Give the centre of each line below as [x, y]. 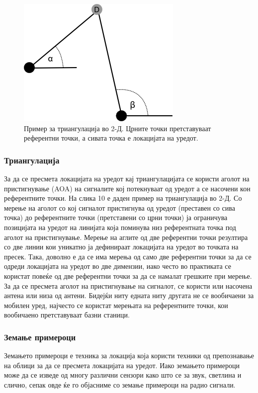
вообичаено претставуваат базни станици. [67, 315]
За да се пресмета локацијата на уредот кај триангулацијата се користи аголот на [127, 178]
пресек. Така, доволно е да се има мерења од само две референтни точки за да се [128, 256]
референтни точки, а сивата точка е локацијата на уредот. [111, 138]
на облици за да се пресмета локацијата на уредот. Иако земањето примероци [122, 365]
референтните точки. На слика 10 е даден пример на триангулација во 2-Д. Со [123, 198]
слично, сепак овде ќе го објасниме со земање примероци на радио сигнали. [120, 384]
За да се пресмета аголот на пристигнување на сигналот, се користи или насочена [128, 285]
